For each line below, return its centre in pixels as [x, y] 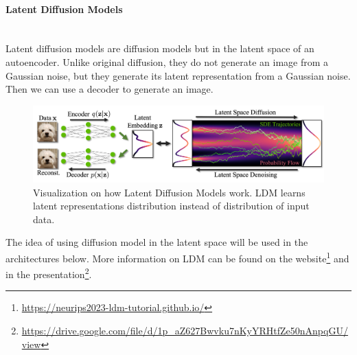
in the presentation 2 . [49, 273]
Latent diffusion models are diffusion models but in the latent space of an [160, 48]
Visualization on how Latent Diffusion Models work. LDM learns [169, 192]
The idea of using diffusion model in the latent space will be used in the [157, 242]
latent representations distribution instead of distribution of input [171, 206]
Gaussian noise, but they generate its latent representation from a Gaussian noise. [178, 75]
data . [44, 219]
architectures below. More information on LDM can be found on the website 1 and [177, 257]
